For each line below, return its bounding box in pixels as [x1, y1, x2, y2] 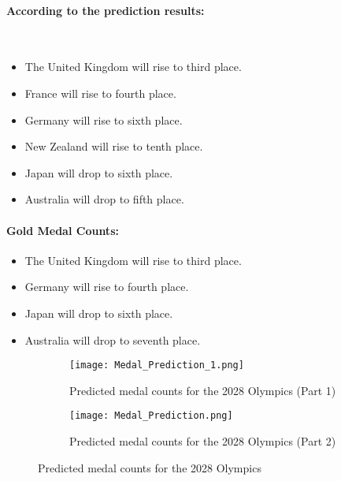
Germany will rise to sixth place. [24, 111, 183, 128]
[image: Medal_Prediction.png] [69, 410, 233, 422]
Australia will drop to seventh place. [24, 331, 201, 348]
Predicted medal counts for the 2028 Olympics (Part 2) [69, 433, 336, 449]
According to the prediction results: [6, 2, 205, 18]
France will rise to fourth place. [24, 84, 176, 101]
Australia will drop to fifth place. [24, 191, 184, 207]
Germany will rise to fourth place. [24, 278, 189, 295]
